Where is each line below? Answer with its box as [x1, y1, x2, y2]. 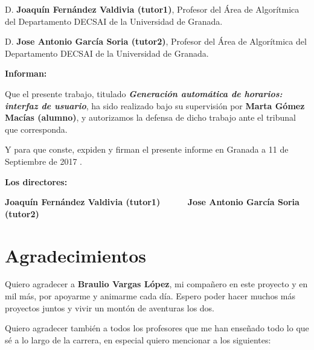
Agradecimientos [5, 243, 147, 267]
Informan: [5, 67, 47, 80]
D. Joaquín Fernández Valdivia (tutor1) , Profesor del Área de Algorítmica [5, 3, 300, 15]
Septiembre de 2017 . [5, 154, 82, 167]
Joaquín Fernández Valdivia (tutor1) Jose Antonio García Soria [5, 196, 300, 208]
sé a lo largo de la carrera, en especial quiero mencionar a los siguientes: [5, 333, 271, 346]
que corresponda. [5, 122, 68, 135]
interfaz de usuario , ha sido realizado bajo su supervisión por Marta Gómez [5, 99, 305, 112]
